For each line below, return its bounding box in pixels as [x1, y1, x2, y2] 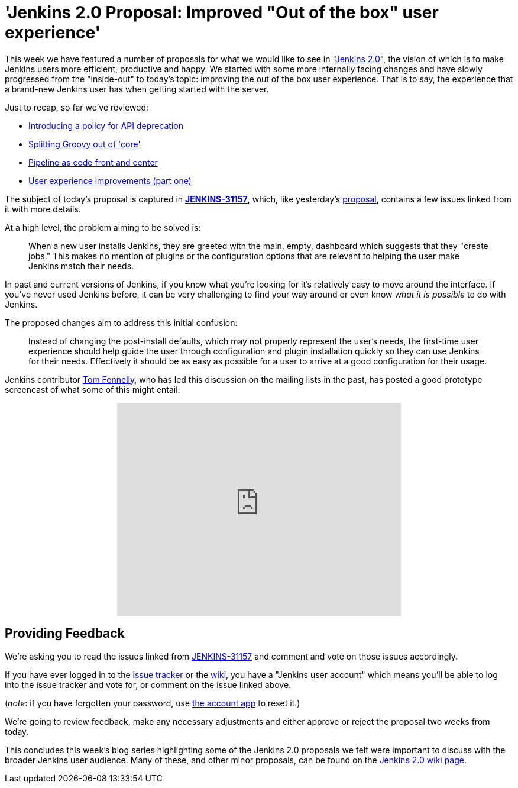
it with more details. [5, 204, 81, 214]
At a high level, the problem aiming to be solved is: [5, 222, 201, 232]
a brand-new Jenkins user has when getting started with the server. [5, 83, 269, 94]
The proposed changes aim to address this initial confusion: [5, 317, 238, 328]
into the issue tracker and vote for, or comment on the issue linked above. [5, 679, 292, 690]
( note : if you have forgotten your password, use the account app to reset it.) [5, 697, 300, 708]
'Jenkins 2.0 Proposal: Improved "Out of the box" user [5, 2, 439, 22]
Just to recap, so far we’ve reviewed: [5, 102, 149, 112]
